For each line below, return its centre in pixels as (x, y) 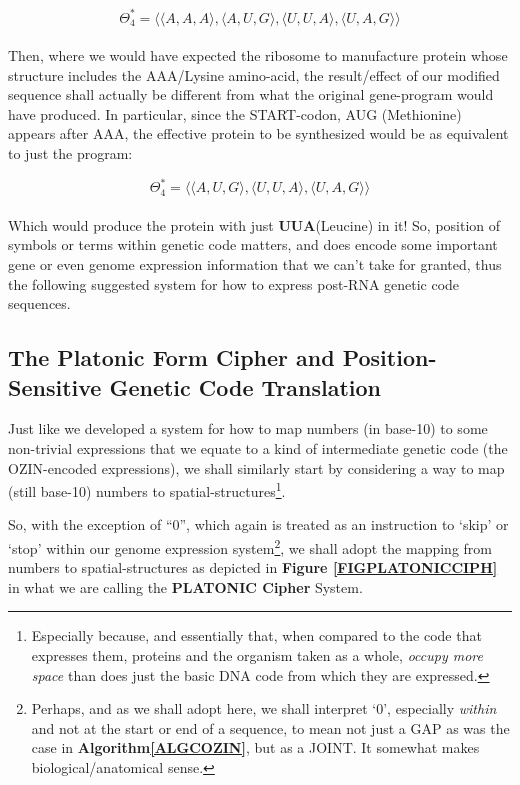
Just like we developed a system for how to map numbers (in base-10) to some (248, 428)
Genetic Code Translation (245, 386)
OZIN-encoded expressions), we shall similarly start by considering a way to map (256, 467)
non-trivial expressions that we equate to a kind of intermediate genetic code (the (258, 447)
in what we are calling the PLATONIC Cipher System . (185, 586)
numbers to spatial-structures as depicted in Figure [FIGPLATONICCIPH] (253, 567)
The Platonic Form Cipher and (171, 357)
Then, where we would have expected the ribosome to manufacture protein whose (258, 55)
